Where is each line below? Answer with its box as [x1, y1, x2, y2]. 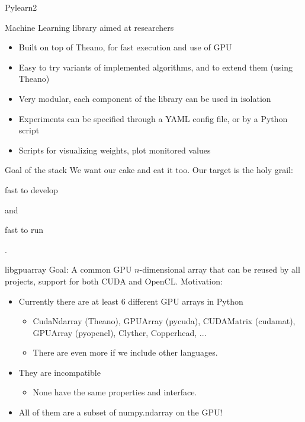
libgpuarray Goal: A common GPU [5, 263, 132, 276]
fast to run [5, 223, 44, 236]
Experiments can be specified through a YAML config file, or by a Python [18, 112, 288, 124]
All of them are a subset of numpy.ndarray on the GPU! [18, 406, 223, 418]
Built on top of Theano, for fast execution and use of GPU [18, 41, 232, 53]
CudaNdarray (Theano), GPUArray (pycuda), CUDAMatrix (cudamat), [33, 315, 296, 327]
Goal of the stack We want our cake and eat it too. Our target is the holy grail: [5, 164, 293, 176]
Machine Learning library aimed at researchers [5, 21, 174, 33]
